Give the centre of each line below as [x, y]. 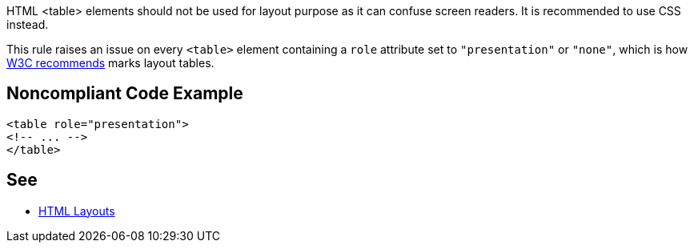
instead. [28, 24]
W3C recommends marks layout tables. [110, 63]
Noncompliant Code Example [125, 94]
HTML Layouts [77, 211]
